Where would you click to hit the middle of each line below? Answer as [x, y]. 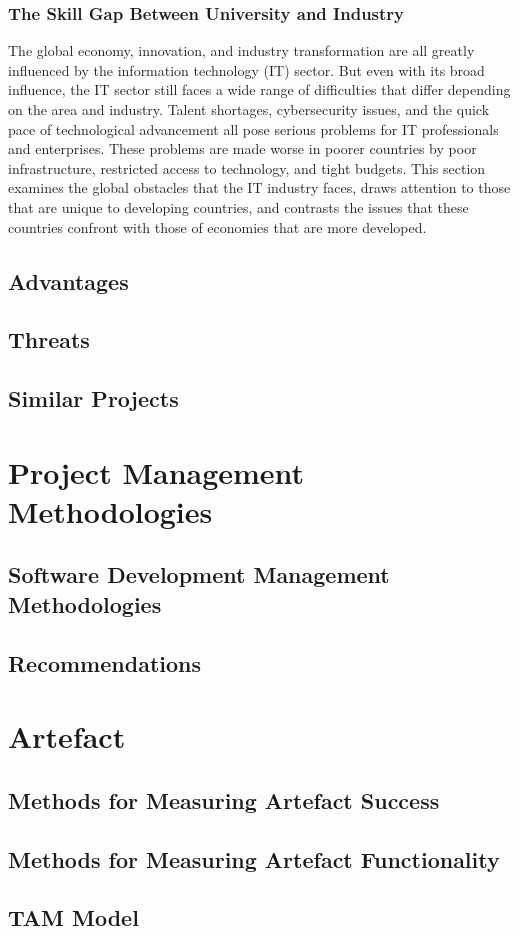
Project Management [156, 471]
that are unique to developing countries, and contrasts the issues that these [238, 206]
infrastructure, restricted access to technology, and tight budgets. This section [247, 167]
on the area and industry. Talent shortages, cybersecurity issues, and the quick [249, 109]
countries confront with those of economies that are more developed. [217, 226]
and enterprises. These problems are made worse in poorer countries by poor [242, 148]
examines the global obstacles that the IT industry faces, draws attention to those [259, 187]
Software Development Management [199, 574]
